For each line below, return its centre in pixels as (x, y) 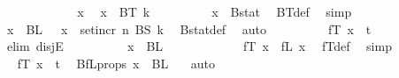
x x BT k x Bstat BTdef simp (215, 11)
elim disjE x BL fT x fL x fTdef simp (199, 46)
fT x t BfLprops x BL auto (116, 63)
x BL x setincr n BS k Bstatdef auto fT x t (189, 28)
